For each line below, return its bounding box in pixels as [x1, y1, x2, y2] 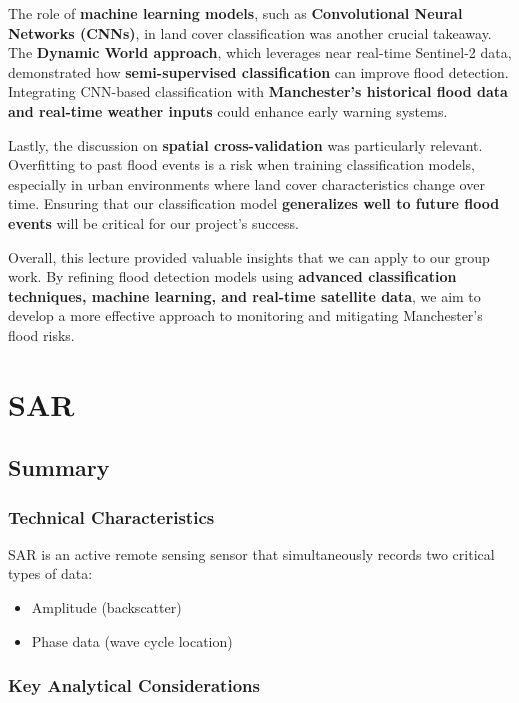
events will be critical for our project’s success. [8, 212, 299, 233]
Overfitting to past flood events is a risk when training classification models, [8, 154, 475, 175]
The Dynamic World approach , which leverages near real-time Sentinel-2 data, [8, 42, 512, 63]
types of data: [8, 563, 93, 584]
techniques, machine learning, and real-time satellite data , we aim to [8, 285, 481, 306]
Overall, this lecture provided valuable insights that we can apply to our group [8, 246, 490, 267]
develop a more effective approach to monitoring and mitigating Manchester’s [8, 305, 483, 326]
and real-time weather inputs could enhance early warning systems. [8, 100, 448, 121]
